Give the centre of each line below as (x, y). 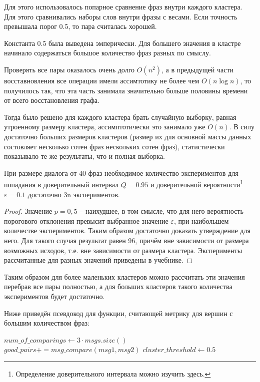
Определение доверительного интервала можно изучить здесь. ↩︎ (113, 373)
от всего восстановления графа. (52, 100)
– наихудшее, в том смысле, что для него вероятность (161, 211)
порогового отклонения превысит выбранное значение (86, 220)
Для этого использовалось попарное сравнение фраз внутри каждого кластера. (123, 6)
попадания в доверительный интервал (61, 184)
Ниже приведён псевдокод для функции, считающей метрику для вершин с (118, 313)
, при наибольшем (201, 220)
